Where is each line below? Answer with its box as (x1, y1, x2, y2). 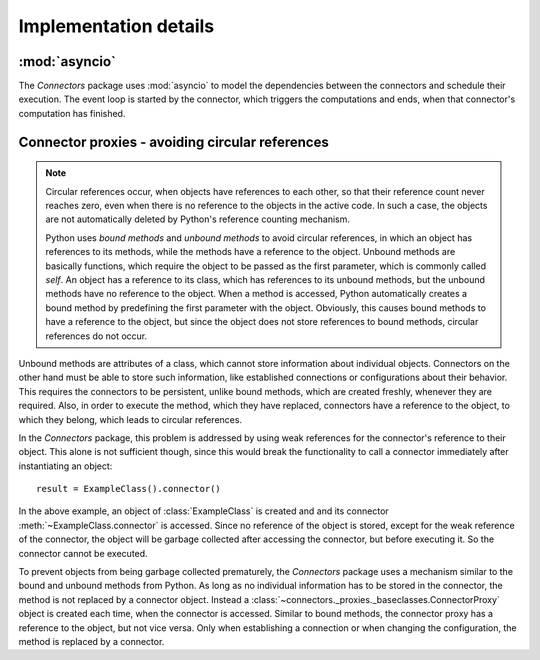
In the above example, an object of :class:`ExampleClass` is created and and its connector (18, 505, 389, 517)
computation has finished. (18, 107, 126, 119)
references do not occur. (45, 330, 148, 342)
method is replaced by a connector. (18, 635, 165, 647)
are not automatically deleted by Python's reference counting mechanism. (45, 213, 350, 225)
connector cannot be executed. (18, 547, 149, 559)
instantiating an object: (18, 460, 113, 472)
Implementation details (18, 15, 215, 37)
